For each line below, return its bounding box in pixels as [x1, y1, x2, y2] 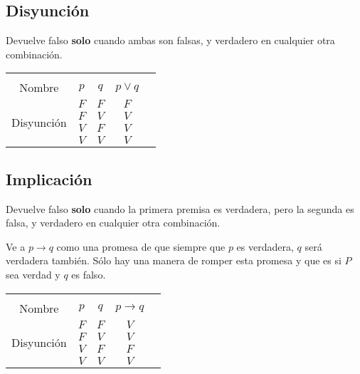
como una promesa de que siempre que [56, 239, 226, 254]
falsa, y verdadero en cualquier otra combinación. [6, 215, 221, 230]
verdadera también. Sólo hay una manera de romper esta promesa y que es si [6, 253, 342, 268]
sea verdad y [6, 266, 60, 281]
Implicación [6, 167, 92, 189]
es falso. [71, 266, 106, 281]
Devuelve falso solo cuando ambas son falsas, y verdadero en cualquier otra [6, 33, 335, 48]
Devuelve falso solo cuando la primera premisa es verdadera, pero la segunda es [6, 201, 354, 216]
